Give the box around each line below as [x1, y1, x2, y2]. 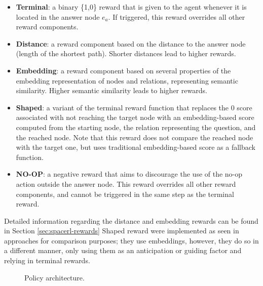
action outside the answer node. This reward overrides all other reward [16, 178, 236, 189]
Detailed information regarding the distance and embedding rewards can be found [4, 215, 258, 226]
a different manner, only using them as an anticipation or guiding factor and [4, 245, 242, 256]
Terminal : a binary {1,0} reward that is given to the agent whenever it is [16, 2, 247, 12]
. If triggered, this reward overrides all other [108, 11, 245, 22]
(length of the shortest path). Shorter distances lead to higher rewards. [16, 48, 236, 59]
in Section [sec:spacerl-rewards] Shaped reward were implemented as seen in [4, 225, 239, 236]
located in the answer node [16, 11, 100, 22]
